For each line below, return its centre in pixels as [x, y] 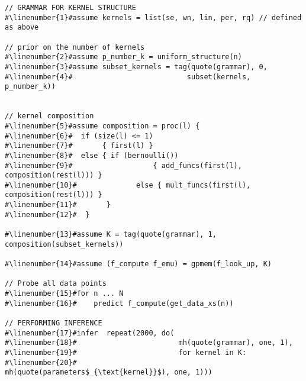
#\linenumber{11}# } [58, 205]
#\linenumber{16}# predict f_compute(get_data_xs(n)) [119, 303]
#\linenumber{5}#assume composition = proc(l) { [102, 126]
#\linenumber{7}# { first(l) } [79, 146]
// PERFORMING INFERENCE [54, 323]
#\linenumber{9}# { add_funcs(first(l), [123, 165]
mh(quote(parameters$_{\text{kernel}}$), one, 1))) [109, 372]
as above [22, 28]
